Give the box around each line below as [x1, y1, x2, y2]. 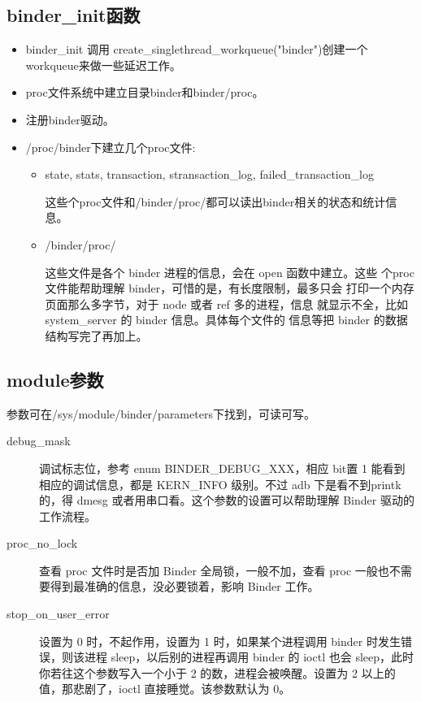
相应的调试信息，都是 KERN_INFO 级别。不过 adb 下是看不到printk [39, 475, 401, 492]
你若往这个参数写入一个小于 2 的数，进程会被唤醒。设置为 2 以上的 [39, 664, 396, 681]
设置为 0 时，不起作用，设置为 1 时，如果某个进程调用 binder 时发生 [39, 632, 401, 649]
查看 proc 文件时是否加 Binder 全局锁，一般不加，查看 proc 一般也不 [39, 561, 401, 578]
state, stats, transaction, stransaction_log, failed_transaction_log [45, 166, 374, 183]
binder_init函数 [7, 2, 141, 28]
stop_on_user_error [7, 605, 110, 622]
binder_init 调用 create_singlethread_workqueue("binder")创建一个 [25, 41, 368, 58]
